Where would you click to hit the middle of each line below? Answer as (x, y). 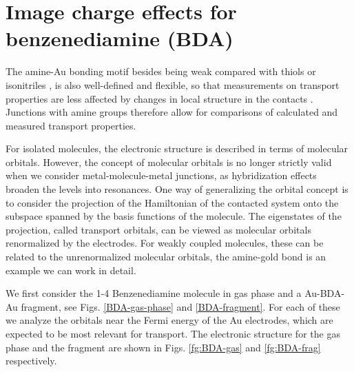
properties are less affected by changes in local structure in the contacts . (159, 98)
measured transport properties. (71, 125)
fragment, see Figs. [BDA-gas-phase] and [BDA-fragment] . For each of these (180, 306)
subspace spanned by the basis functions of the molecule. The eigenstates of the (174, 216)
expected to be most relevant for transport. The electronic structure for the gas (173, 333)
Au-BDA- (325, 293)
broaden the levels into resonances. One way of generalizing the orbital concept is (177, 189)
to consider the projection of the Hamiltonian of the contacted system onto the (172, 202)
